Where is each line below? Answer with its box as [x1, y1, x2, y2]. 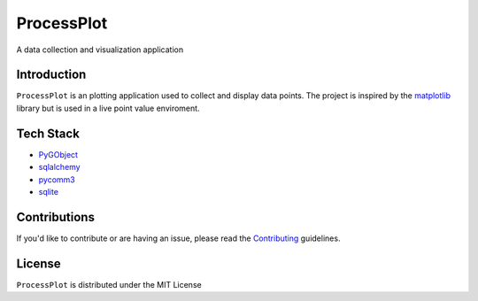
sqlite [38, 186, 59, 197]
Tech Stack [16, 126, 80, 141]
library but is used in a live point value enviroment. [16, 103, 200, 113]
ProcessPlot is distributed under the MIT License [16, 279, 203, 289]
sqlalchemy [38, 162, 81, 173]
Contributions [16, 209, 95, 225]
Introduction [16, 67, 87, 82]
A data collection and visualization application [16, 44, 184, 55]
